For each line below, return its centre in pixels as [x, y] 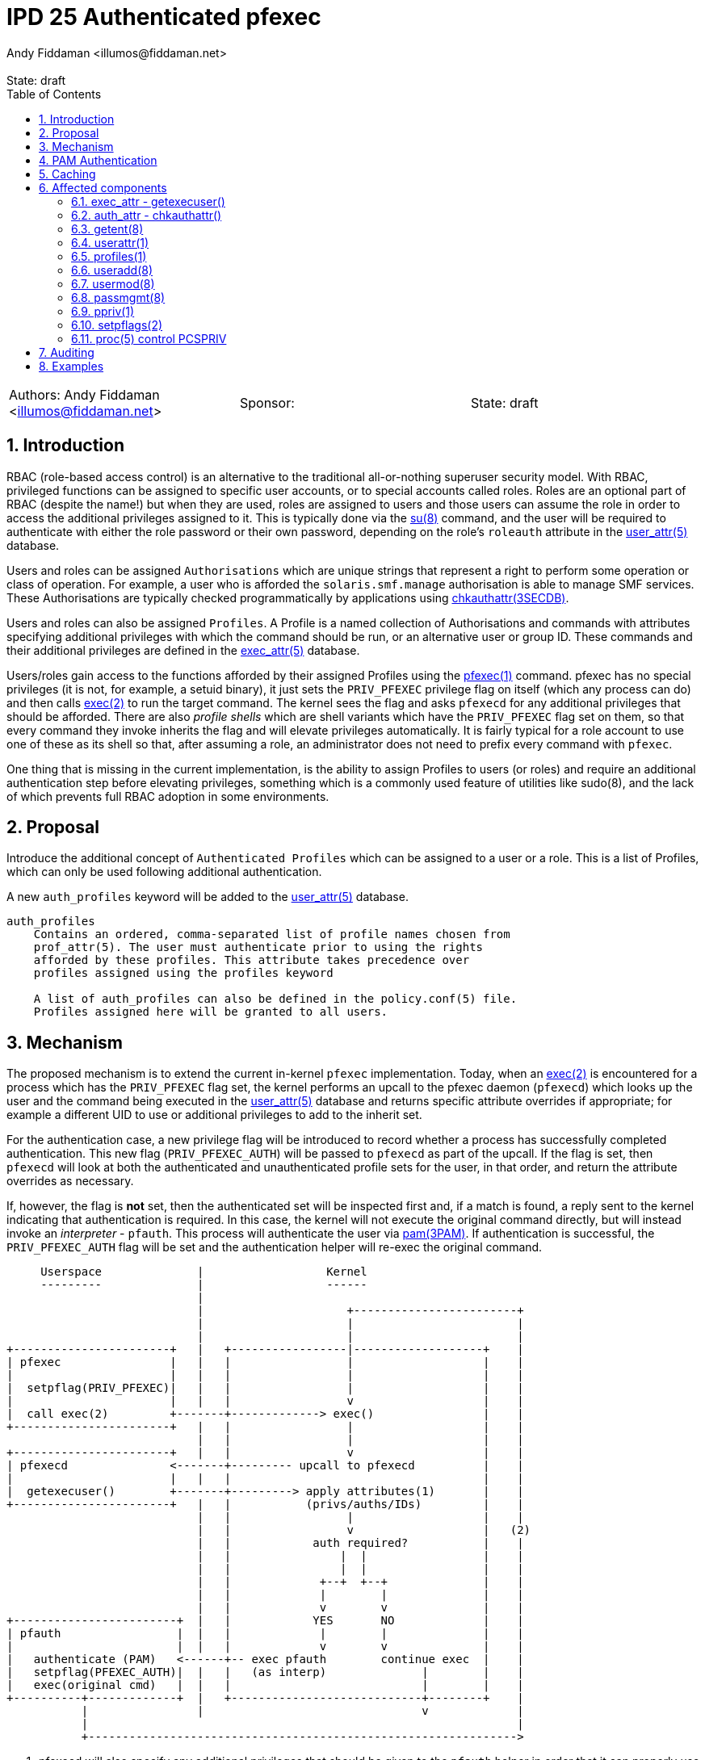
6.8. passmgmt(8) [118, 297]
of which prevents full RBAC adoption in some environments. [168, 796]
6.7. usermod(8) [113, 283]
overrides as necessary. [70, 1181]
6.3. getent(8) [107, 228]
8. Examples [71, 366]
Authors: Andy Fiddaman [84, 394]
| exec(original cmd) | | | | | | [265, 1685]
